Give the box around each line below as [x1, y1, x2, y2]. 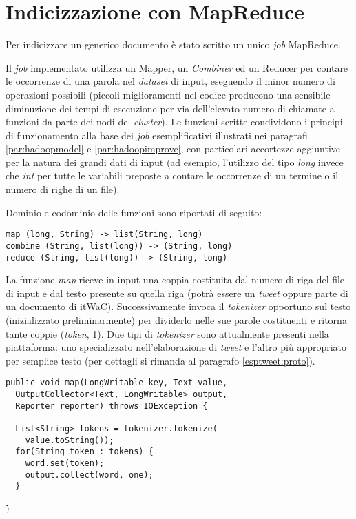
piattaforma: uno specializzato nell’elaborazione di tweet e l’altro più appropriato [6, 340, 347, 354]
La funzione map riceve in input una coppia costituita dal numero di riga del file [6, 272, 345, 287]
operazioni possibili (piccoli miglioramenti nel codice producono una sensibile [6, 87, 331, 101]
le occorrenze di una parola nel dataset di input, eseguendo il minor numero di [6, 74, 335, 88]
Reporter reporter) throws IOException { [15, 400, 208, 411]
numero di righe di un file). [6, 182, 120, 196]
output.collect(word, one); [25, 469, 154, 480]
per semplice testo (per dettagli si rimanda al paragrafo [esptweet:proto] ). [6, 353, 315, 367]
